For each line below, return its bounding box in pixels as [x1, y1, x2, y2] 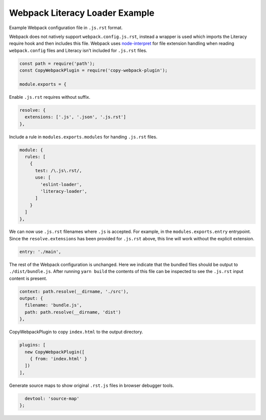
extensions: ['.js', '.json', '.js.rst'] [25, 114, 127, 120]
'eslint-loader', [40, 182, 82, 187]
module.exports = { [19, 81, 66, 87]
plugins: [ [19, 342, 46, 348]
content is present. [9, 275, 47, 281]
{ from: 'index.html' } [30, 356, 87, 361]
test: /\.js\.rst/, [35, 168, 82, 173]
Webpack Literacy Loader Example [9, 7, 155, 18]
